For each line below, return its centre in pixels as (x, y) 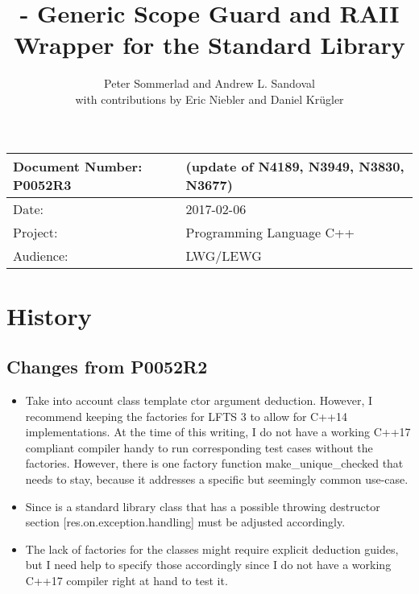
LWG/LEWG (224, 255)
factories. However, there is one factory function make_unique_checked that (214, 463)
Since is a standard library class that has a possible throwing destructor (203, 506)
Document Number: (78, 166)
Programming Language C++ (270, 232)
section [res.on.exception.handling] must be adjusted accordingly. (185, 522)
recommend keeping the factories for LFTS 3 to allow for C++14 (187, 416)
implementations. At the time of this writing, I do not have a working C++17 (218, 432)
